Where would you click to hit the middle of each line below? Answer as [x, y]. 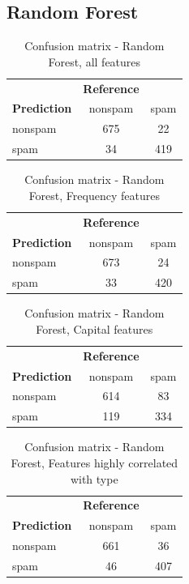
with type [94, 478]
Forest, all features [94, 61]
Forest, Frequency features [94, 195]
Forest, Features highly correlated [94, 462]
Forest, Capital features [94, 328]
